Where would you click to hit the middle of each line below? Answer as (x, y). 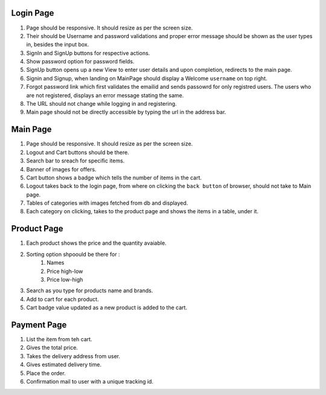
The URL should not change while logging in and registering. (102, 104)
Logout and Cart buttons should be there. (78, 152)
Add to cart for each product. (62, 299)
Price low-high (65, 279)
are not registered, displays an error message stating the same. (105, 95)
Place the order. (46, 373)
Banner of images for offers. (61, 169)
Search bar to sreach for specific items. (75, 161)
